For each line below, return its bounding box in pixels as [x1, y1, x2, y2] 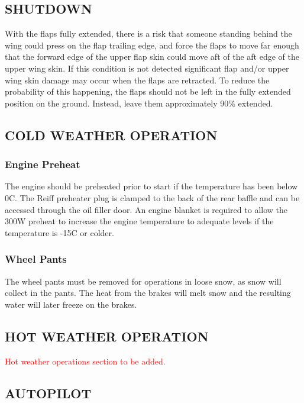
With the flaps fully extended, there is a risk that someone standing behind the [5, 27, 292, 40]
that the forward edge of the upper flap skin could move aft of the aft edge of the [5, 50, 299, 63]
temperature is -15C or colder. [5, 226, 114, 238]
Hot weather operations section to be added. [5, 354, 166, 367]
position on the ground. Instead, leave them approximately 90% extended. [5, 96, 273, 109]
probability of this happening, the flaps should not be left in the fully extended [5, 85, 291, 98]
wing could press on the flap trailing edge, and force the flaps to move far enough [5, 38, 299, 51]
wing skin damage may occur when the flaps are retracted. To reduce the [5, 73, 270, 86]
